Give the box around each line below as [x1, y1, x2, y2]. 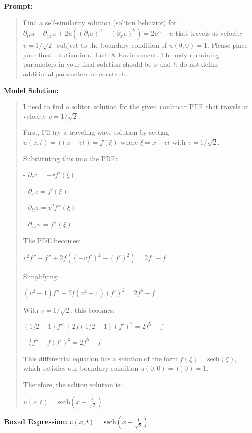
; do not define [176, 59, 219, 69]
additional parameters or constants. [23, 68, 129, 78]
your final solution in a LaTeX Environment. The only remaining [23, 49, 219, 59]
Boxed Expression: [4, 416, 67, 427]
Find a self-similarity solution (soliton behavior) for [23, 17, 177, 27]
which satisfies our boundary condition [23, 363, 139, 373]
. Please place [207, 40, 248, 50]
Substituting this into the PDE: [23, 153, 118, 163]
